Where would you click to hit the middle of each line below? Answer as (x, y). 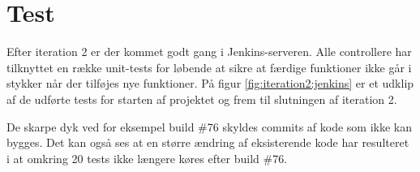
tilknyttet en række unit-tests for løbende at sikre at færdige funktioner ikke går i (209, 67)
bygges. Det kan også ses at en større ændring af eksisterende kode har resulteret (208, 142)
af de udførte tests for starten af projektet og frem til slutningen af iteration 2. (202, 99)
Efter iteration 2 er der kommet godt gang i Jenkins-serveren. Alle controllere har (209, 52)
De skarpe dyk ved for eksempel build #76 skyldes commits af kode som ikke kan (210, 126)
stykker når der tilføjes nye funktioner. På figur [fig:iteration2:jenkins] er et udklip (210, 83)
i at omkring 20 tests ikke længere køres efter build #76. (147, 158)
